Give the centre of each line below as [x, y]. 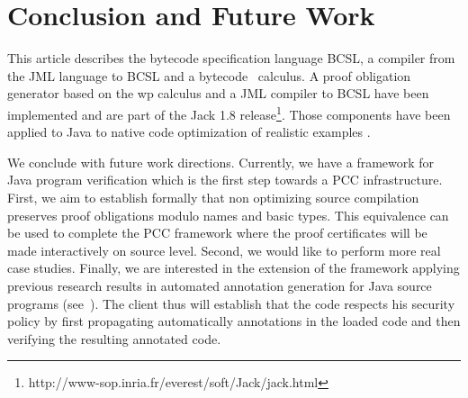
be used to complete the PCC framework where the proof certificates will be [217, 233]
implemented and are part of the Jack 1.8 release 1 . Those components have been [229, 113]
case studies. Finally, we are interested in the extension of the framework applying [234, 268]
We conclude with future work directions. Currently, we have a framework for [221, 162]
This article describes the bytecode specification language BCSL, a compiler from [231, 58]
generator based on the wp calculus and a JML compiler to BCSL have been [218, 93]
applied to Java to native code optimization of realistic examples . [189, 132]
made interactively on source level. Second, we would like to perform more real [224, 250]
